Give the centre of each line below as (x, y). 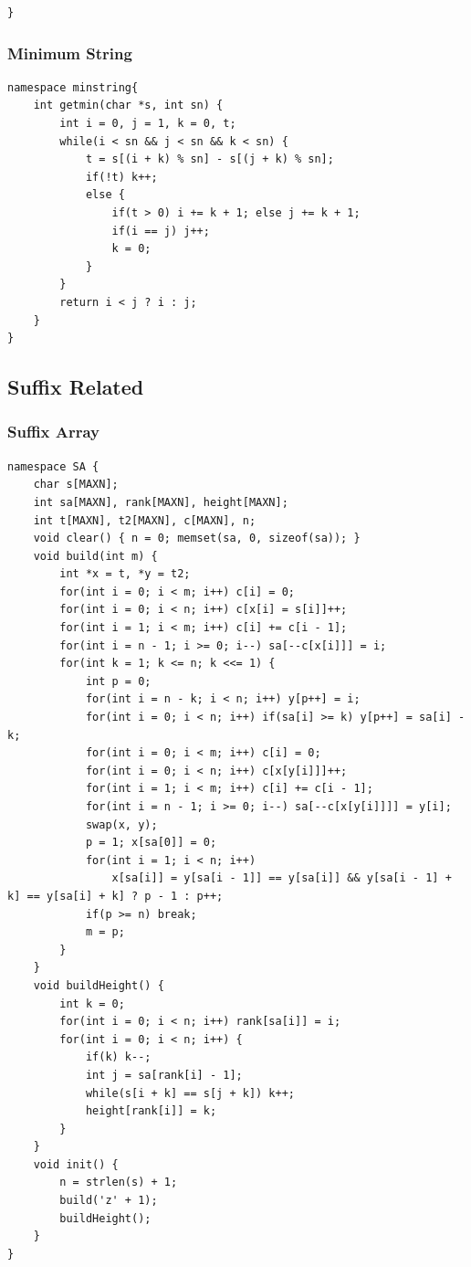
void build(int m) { (95, 556)
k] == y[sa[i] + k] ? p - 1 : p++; (115, 896)
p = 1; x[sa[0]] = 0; (151, 843)
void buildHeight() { (99, 985)
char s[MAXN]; (76, 485)
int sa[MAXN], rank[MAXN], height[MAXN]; (161, 502)
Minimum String (70, 53)
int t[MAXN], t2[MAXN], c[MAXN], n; (145, 520)
